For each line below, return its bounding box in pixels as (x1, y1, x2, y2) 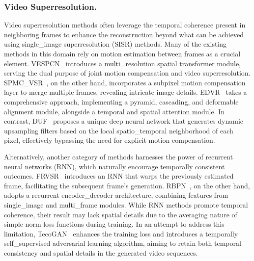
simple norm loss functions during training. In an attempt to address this (4, 219, 225, 229)
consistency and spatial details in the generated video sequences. (4, 247, 198, 258)
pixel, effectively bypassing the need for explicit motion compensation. (4, 135, 215, 145)
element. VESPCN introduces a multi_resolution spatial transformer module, (4, 58, 241, 68)
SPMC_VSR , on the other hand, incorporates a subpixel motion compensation (4, 77, 246, 87)
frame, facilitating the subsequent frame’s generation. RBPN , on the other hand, (4, 180, 250, 190)
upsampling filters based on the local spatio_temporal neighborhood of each (4, 125, 233, 135)
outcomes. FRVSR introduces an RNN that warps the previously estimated (4, 171, 234, 181)
